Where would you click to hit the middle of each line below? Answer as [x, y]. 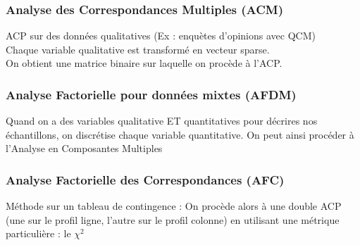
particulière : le [38, 233]
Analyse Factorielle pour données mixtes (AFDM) [151, 94]
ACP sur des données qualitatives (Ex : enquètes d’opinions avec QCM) [161, 36]
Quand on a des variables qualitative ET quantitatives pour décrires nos [162, 121]
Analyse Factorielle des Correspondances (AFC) [145, 179]
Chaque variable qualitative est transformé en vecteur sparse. [138, 49]
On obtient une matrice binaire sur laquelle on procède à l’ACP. [144, 63]
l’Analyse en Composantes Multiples [84, 148]
